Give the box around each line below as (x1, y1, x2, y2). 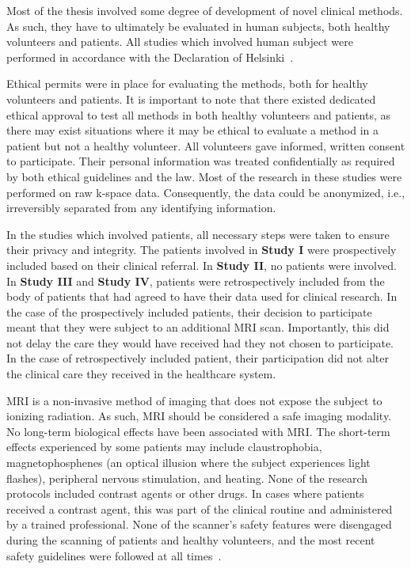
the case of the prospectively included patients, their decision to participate (6, 303, 372, 320)
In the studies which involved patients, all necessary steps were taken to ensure (6, 226, 390, 242)
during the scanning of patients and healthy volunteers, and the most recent (6, 532, 375, 548)
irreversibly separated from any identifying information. (6, 199, 276, 216)
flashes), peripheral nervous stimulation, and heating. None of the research (6, 469, 367, 486)
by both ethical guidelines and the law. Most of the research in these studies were (6, 168, 402, 184)
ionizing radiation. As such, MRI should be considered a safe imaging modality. (6, 408, 392, 424)
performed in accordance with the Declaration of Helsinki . (6, 48, 294, 65)
